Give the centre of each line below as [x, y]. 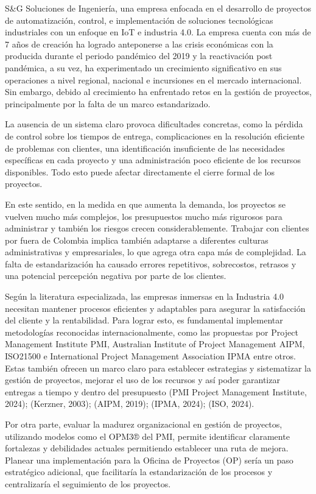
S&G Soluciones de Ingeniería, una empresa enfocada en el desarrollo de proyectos [158, 8]
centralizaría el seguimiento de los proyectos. [88, 483]
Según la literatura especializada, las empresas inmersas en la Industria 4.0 [145, 296]
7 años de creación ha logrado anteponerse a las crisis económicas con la [139, 44]
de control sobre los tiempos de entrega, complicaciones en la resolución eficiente [155, 136]
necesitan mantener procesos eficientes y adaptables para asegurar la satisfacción [155, 308]
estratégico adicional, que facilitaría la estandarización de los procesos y [139, 472]
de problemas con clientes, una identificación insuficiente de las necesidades [145, 148]
